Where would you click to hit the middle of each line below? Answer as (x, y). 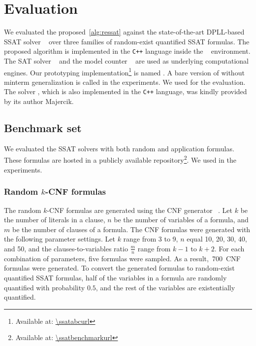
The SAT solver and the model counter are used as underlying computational (127, 60)
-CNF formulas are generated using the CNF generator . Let (140, 210)
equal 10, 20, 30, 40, (217, 239)
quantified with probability (45, 287)
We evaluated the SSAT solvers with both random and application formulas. (119, 148)
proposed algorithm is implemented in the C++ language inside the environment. (127, 51)
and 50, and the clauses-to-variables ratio (66, 248)
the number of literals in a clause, (55, 220)
